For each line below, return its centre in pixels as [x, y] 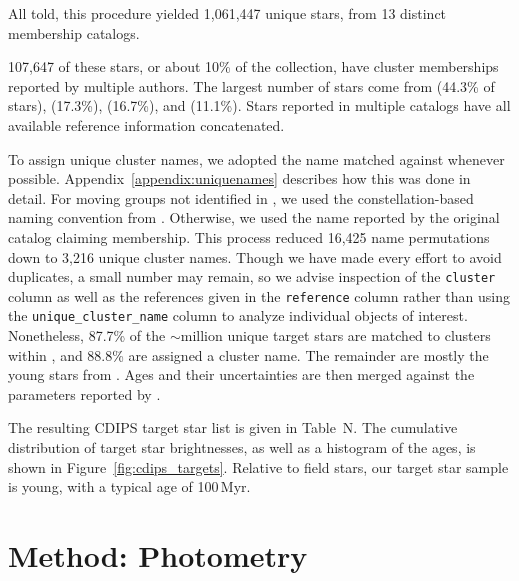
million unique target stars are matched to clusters [335, 335]
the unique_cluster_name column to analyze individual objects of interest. [238, 315]
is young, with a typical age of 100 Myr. [129, 486]
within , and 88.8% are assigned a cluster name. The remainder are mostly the [248, 354]
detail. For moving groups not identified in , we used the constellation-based [241, 197]
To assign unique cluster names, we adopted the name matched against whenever [256, 158]
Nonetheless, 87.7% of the [87, 335]
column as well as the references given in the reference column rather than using [259, 295]
